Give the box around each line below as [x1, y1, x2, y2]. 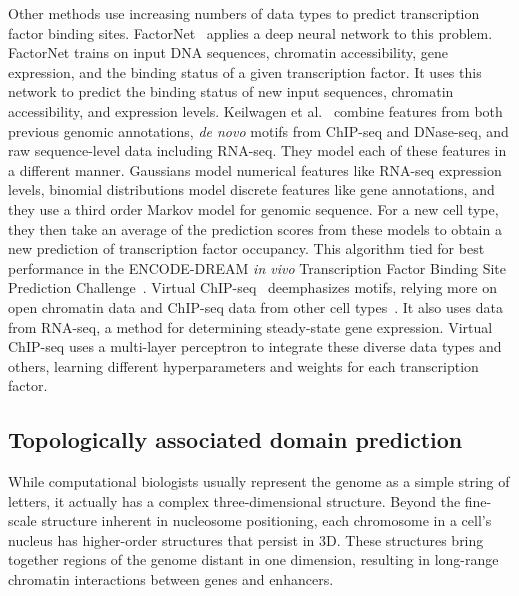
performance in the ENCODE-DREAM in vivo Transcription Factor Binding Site [8, 257, 507, 278]
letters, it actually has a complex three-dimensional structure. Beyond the [8, 490, 461, 511]
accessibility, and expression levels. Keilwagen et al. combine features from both [8, 100, 503, 121]
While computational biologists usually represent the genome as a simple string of [8, 471, 510, 492]
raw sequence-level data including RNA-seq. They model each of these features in [8, 140, 507, 161]
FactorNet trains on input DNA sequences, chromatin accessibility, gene [8, 42, 448, 63]
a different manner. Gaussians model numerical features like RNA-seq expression [8, 159, 502, 180]
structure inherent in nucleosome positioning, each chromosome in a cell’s [41, 510, 492, 531]
